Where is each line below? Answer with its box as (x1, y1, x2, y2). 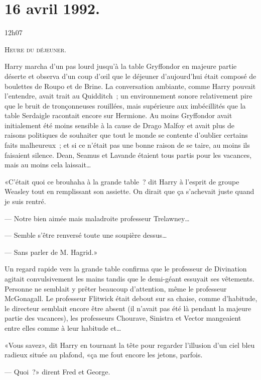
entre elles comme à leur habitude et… (5, 322, 121, 333)
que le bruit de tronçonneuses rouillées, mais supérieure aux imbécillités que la (5, 100, 246, 111)
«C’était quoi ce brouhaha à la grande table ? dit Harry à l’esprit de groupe (5, 176, 239, 186)
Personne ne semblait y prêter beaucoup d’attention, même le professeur (5, 283, 227, 294)
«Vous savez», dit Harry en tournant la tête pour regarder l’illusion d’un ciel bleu (5, 339, 255, 350)
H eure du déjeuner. (5, 44, 66, 54)
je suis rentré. (5, 196, 46, 207)
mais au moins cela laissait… (5, 159, 91, 170)
